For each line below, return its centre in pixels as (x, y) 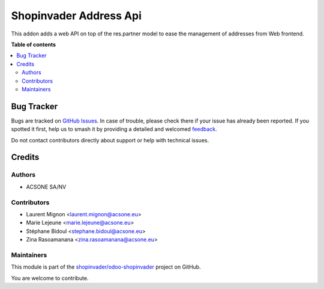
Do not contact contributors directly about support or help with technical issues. (110, 140)
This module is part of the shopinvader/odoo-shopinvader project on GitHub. (106, 267)
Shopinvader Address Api (76, 16)
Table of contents (34, 44)
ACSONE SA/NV (46, 187)
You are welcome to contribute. (50, 278)
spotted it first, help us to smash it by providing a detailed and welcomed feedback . (114, 129)
